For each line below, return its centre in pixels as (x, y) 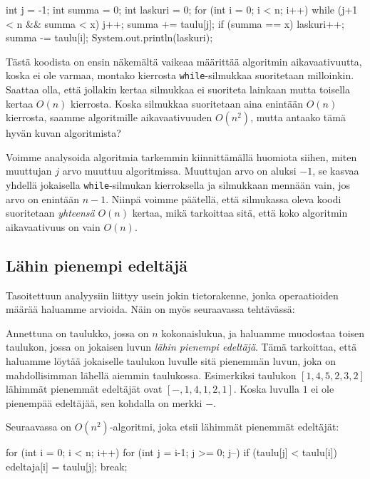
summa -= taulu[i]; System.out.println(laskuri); (109, 37)
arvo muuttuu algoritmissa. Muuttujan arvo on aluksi (179, 171)
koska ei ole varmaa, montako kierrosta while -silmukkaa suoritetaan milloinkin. (180, 75)
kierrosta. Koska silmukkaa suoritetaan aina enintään (187, 103)
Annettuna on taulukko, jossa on (77, 333)
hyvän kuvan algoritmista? (63, 133)
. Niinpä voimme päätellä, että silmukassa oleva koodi (223, 199)
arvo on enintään (43, 199)
